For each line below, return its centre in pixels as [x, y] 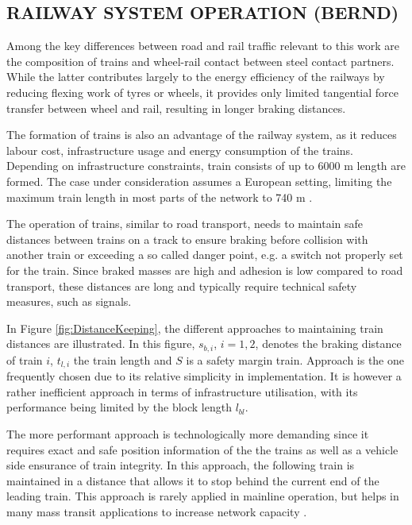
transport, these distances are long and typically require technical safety [182, 286]
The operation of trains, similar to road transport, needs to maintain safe [185, 224]
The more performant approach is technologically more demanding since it [188, 433]
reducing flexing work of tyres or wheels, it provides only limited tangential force [202, 92]
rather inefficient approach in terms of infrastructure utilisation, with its [182, 391]
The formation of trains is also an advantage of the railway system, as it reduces [202, 135]
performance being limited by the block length [119, 407]
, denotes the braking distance [328, 344]
